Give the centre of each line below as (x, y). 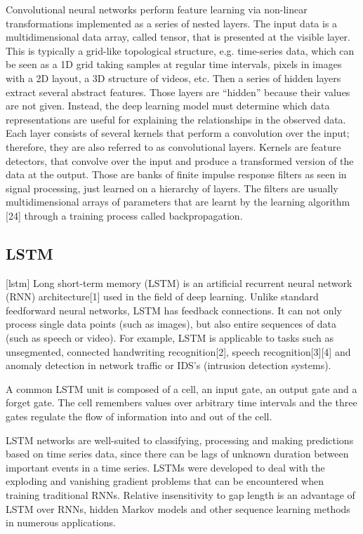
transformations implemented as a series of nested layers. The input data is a (172, 23)
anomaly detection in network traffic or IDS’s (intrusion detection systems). (169, 365)
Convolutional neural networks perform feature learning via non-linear (157, 9)
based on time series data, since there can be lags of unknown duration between (177, 454)
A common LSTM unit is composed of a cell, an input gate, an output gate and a (181, 388)
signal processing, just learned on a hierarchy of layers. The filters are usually (172, 188)
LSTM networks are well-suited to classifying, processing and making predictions (180, 440)
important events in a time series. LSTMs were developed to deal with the (165, 467)
